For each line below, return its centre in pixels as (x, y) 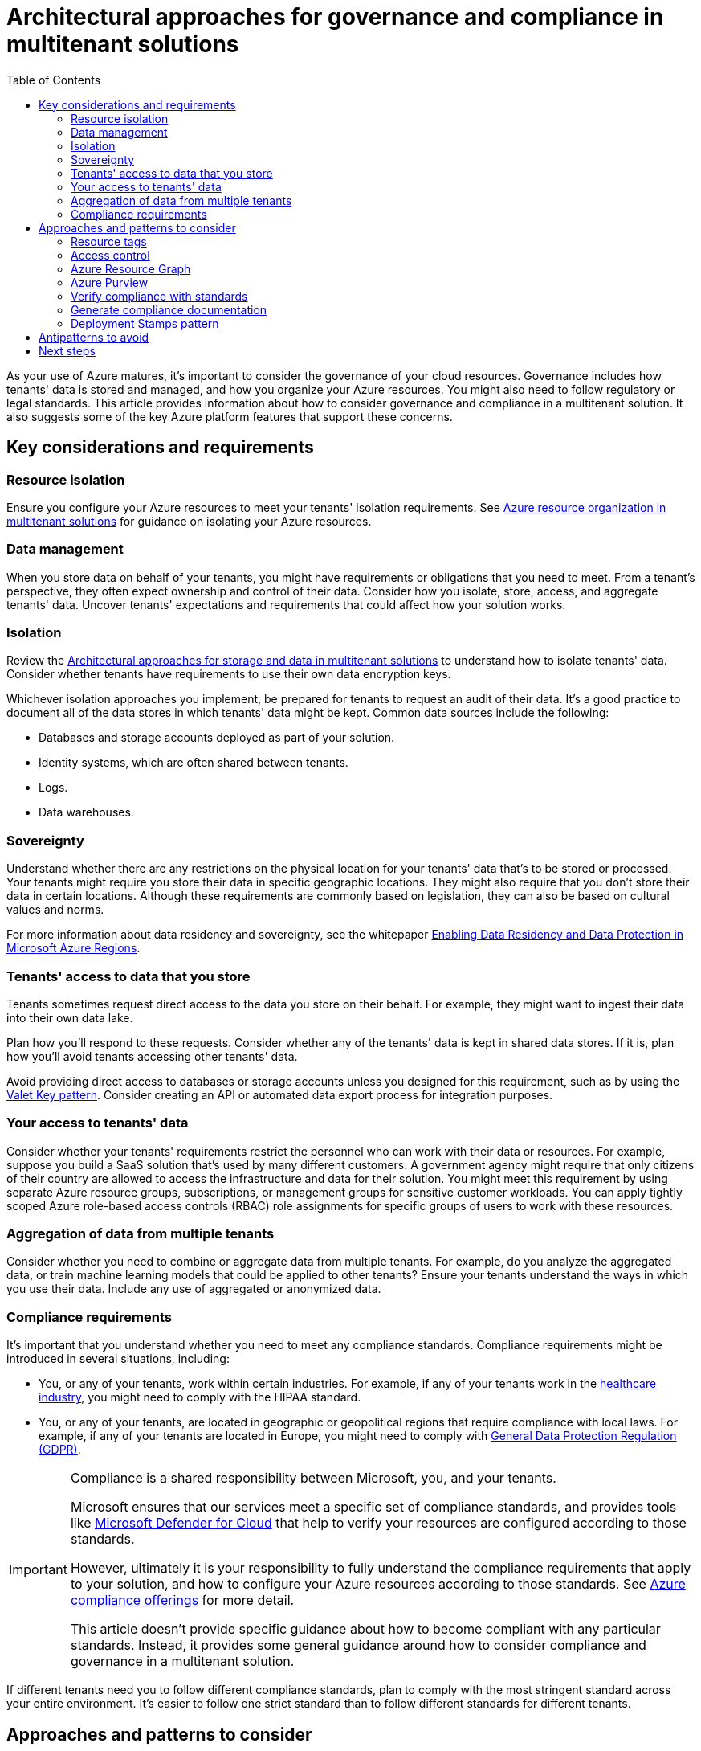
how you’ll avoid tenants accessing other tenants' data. (152, 1056)
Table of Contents (54, 80)
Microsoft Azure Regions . (73, 948)
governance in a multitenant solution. (182, 1661)
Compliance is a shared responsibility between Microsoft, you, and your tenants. (313, 1478)
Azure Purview (110, 282)
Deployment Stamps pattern (145, 323)
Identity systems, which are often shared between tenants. (194, 763)
